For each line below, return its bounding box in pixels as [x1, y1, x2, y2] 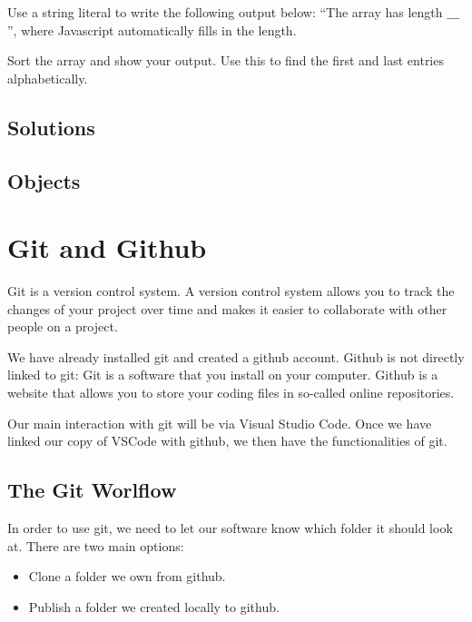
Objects [7, 166, 81, 194]
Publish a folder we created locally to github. [28, 597, 280, 616]
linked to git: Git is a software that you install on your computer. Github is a [7, 365, 438, 384]
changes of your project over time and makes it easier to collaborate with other [7, 299, 447, 318]
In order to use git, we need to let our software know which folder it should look [7, 518, 453, 538]
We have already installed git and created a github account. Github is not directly [7, 347, 465, 366]
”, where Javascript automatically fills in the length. [7, 20, 297, 39]
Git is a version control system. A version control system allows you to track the [7, 281, 455, 301]
